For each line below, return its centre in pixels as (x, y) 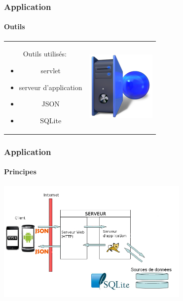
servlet (51, 70)
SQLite (51, 120)
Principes (20, 172)
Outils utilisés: (45, 54)
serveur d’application (51, 87)
